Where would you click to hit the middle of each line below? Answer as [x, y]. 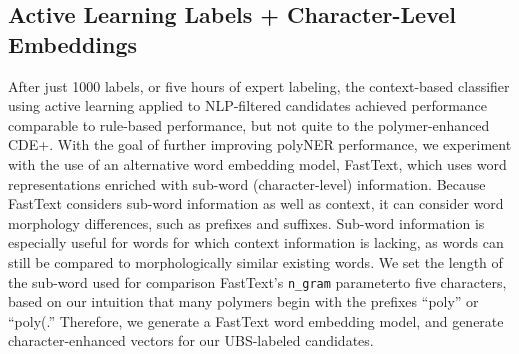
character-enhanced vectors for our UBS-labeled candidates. [191, 340]
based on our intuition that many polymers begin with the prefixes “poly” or [243, 301]
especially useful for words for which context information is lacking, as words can [256, 242]
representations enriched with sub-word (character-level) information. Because [247, 183]
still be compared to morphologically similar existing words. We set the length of [255, 261]
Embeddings [73, 43]
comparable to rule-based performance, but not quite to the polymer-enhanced [249, 124]
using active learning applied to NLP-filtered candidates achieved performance [248, 105]
